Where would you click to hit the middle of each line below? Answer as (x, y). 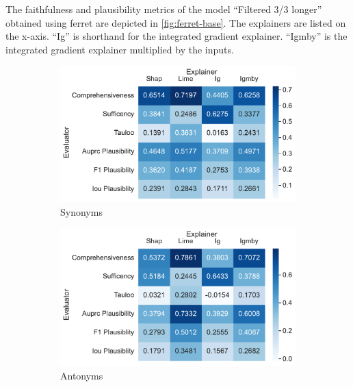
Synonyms (81, 211)
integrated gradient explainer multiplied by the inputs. (120, 49)
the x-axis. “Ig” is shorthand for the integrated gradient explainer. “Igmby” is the (176, 36)
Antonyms (82, 375)
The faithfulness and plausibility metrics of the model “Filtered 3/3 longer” (164, 9)
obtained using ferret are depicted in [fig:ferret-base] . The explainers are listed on (176, 22)
